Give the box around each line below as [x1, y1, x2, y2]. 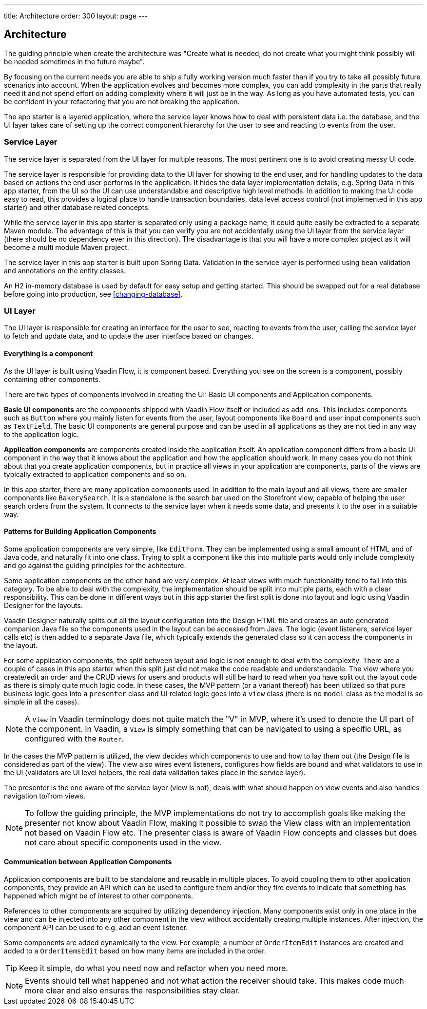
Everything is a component [4, 349, 93, 358]
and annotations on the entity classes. [4, 266, 126, 275]
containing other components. [4, 375, 100, 383]
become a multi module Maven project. [4, 243, 129, 251]
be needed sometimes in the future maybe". [4, 57, 145, 66]
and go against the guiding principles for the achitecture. [4, 561, 186, 570]
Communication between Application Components [4, 857, 172, 866]
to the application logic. [4, 430, 79, 438]
